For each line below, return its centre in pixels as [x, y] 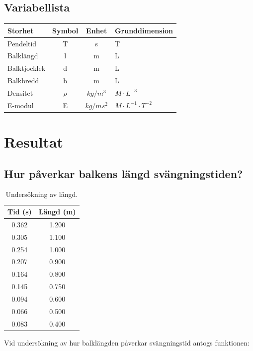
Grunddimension [144, 30]
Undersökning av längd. [42, 194]
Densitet [20, 92]
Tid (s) [20, 212]
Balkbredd [23, 81]
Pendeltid [22, 43]
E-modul [21, 105]
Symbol [65, 30]
